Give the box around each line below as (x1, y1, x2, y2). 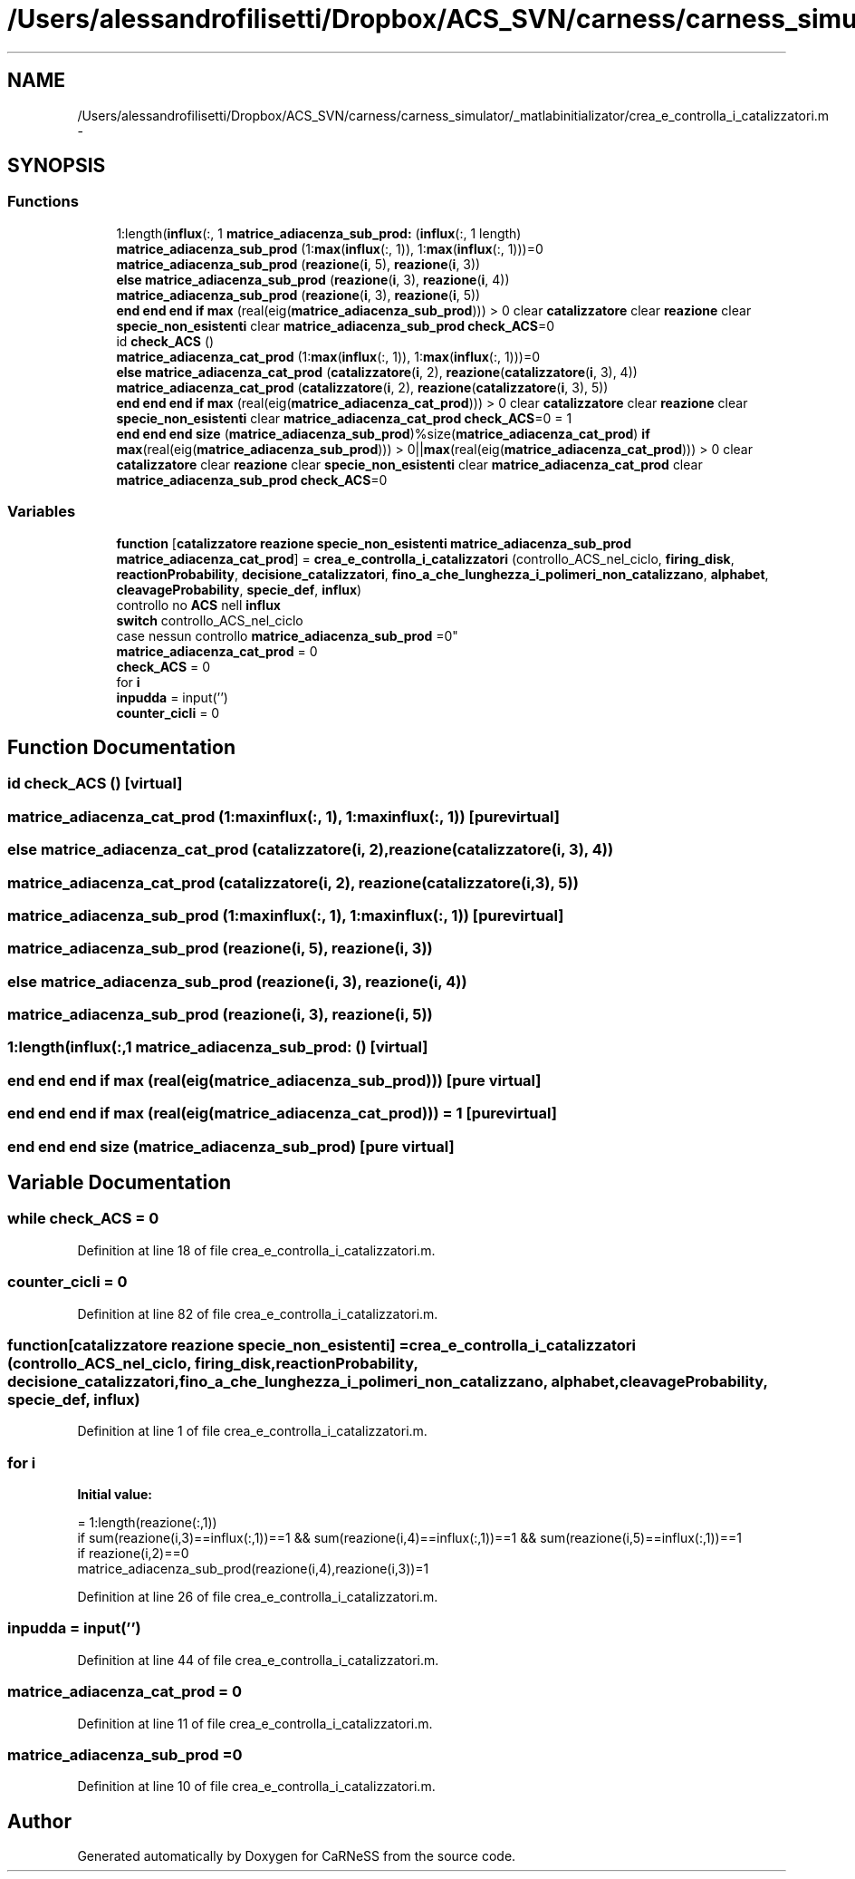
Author (7, 1809, 72, 1833)
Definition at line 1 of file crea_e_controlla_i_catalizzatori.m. (77, 1423, 427, 1439)
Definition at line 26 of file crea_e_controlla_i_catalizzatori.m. (77, 1589, 438, 1604)
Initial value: (77, 1487, 152, 1502)
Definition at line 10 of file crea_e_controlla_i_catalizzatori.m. (77, 1778, 436, 1795)
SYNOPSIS (7, 154, 106, 178)
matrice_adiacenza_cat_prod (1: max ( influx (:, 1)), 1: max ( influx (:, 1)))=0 (116, 348, 540, 364)
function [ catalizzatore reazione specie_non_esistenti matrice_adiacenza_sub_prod (116, 535, 632, 551)
